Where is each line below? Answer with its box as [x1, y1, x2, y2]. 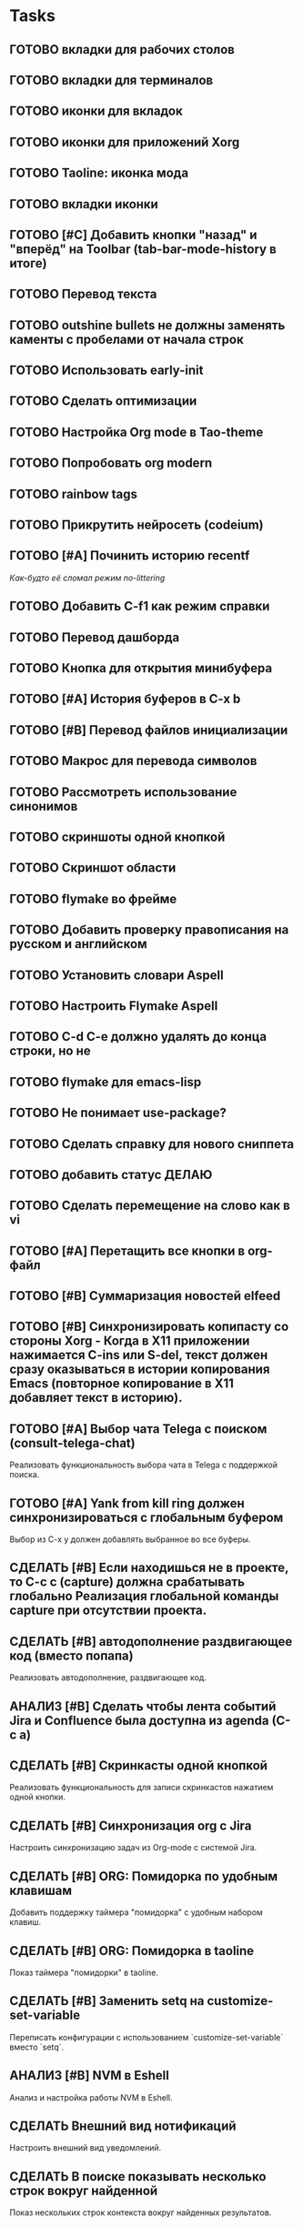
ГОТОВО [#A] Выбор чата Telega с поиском [9, 1421, 268, 1436]
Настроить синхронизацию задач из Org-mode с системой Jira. [9, 1842, 258, 1853]
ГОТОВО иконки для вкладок [9, 104, 184, 119]
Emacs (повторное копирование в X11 [9, 1375, 235, 1392]
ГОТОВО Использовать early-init [9, 363, 204, 378]
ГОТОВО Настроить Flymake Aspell [9, 998, 218, 1013]
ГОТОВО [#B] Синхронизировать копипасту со [9, 1319, 289, 1335]
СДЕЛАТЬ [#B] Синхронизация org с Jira [9, 1818, 252, 1833]
